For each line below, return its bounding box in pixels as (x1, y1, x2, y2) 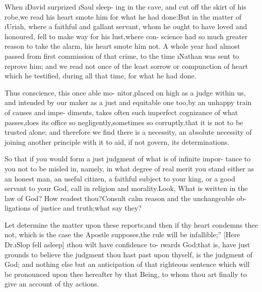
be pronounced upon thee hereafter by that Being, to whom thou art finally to (5, 268, 247, 279)
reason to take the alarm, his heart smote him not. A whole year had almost (5, 41, 240, 51)
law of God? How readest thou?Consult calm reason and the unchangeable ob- (5, 192, 247, 203)
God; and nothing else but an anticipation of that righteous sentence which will (5, 259, 250, 269)
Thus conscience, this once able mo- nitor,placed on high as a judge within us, (5, 87, 246, 98)
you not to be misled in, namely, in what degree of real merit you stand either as (5, 163, 254, 173)
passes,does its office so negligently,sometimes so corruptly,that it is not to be (5, 117, 243, 127)
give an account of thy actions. (5, 278, 99, 289)
